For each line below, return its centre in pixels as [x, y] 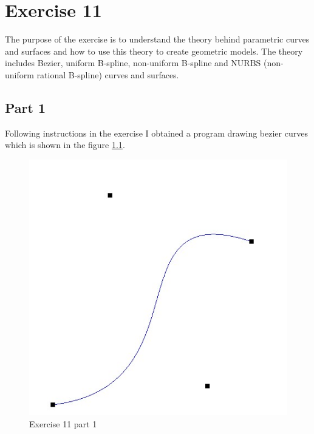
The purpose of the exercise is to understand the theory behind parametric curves [157, 39]
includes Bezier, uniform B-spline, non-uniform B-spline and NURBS [133, 63]
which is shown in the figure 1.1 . [65, 145]
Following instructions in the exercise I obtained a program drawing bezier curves [156, 133]
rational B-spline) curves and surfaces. [108, 74]
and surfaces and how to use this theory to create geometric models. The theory [154, 51]
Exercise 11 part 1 [63, 423]
